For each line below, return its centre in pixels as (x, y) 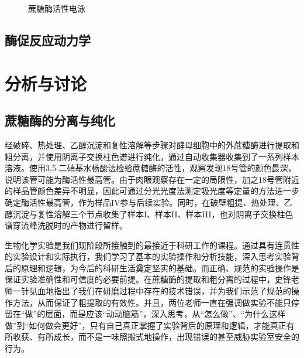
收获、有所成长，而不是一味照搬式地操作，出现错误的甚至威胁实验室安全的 (156, 337)
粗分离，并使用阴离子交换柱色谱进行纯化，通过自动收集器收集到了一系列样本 (152, 156)
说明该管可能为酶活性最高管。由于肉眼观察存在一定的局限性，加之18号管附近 (152, 179)
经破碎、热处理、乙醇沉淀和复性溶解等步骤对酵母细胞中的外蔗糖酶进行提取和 (152, 144)
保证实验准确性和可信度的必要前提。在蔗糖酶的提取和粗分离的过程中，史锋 (148, 279)
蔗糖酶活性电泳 (57, 8)
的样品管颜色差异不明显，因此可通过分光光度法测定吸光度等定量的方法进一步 (152, 191)
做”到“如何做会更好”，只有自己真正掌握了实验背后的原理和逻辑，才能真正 (146, 325)
